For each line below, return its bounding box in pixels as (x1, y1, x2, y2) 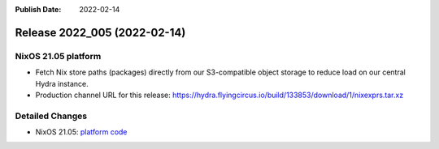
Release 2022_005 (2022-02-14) (15, 25, 186, 40)
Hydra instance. (35, 79, 89, 88)
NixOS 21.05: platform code (35, 127, 128, 137)
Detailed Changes (15, 110, 88, 121)
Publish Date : (15, 5, 62, 14)
